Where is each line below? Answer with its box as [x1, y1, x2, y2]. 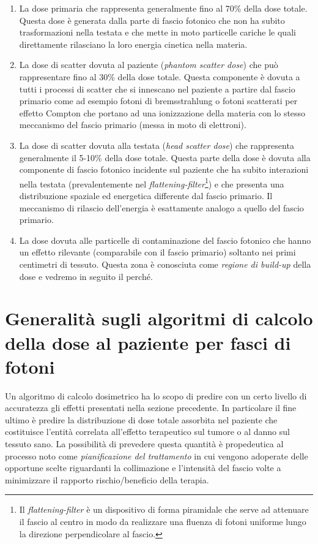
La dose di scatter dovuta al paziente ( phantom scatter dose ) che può [19, 58, 278, 71]
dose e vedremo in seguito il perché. [19, 270, 153, 282]
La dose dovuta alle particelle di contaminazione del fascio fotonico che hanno [19, 233, 311, 246]
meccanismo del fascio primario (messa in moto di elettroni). [19, 118, 246, 131]
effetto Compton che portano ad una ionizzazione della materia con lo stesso [19, 106, 306, 119]
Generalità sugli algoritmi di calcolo [5, 306, 313, 331]
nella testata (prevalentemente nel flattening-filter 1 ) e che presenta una [19, 175, 284, 190]
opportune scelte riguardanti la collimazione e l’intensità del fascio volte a [5, 461, 281, 474]
